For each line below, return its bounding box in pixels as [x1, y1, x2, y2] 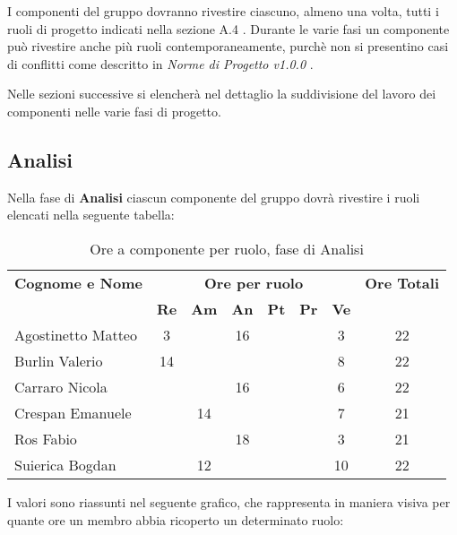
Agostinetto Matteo [14, 324, 137, 345]
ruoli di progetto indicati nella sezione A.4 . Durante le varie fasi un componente [7, 19, 450, 38]
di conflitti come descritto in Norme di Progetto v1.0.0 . [7, 54, 314, 73]
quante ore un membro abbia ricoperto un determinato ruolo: [7, 510, 344, 529]
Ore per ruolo [204, 272, 304, 293]
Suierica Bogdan [14, 453, 116, 475]
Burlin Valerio [14, 349, 103, 371]
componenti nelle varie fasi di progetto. [7, 101, 221, 120]
